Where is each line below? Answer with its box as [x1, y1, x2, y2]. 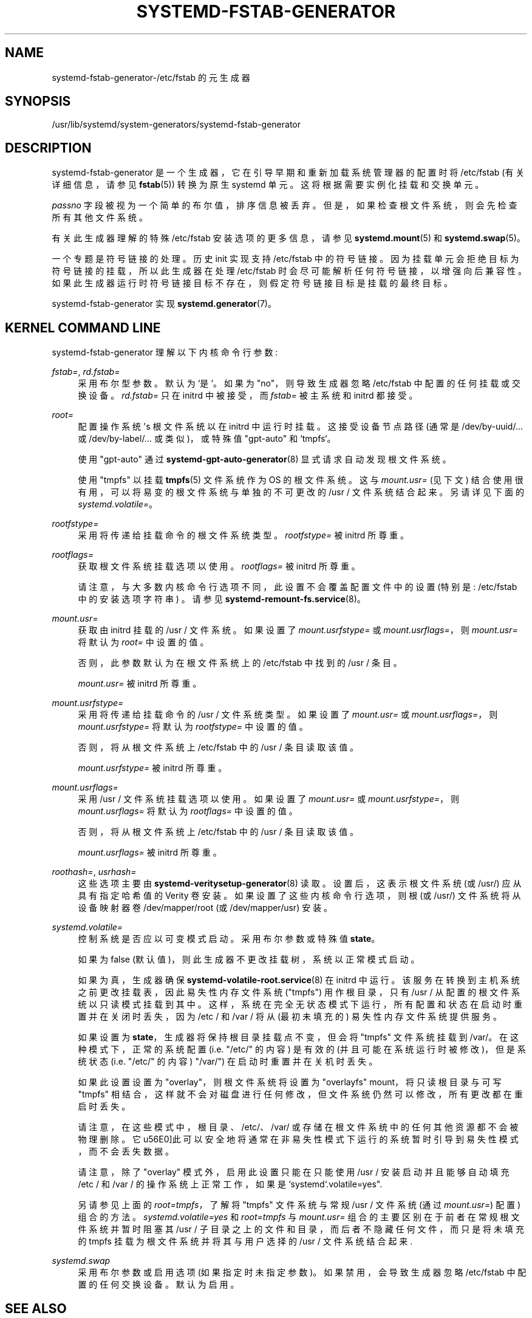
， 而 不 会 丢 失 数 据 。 [78, 1146, 174, 1157]
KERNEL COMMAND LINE [5, 320, 161, 335]
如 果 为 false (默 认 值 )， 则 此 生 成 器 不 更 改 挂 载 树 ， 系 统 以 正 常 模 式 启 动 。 [78, 954, 420, 965]
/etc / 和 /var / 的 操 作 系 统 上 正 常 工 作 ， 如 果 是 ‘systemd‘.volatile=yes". [78, 1179, 383, 1190]
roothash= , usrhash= [52, 867, 137, 877]
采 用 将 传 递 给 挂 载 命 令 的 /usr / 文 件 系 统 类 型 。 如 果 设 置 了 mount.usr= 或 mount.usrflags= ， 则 [78, 709, 498, 720]
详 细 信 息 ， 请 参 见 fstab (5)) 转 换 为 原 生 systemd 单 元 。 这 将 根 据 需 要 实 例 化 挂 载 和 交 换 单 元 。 [52, 179, 484, 190]
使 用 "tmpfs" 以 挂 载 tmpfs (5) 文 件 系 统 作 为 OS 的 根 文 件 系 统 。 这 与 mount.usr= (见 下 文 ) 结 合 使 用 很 [78, 475, 523, 486]
